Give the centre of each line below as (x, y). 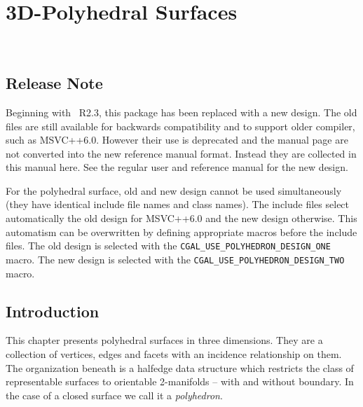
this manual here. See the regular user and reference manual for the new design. (177, 167)
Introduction (53, 311)
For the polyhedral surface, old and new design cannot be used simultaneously (174, 190)
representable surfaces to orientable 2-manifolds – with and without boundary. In (180, 381)
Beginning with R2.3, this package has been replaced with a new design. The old (181, 112)
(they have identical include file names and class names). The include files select (178, 204)
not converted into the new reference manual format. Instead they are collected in (181, 153)
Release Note (54, 83)
